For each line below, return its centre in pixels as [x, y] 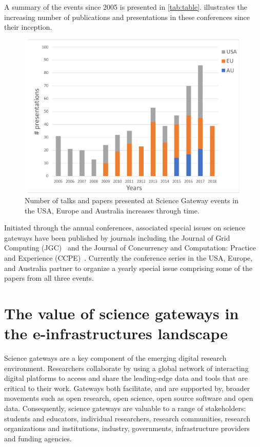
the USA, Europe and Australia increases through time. [112, 210]
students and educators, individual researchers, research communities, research [127, 418]
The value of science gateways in [122, 313]
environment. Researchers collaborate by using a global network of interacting [126, 368]
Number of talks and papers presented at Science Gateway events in [132, 200]
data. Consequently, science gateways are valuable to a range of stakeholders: [125, 408]
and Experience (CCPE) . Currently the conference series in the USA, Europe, [128, 258]
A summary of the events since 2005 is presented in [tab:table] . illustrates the [126, 7]
